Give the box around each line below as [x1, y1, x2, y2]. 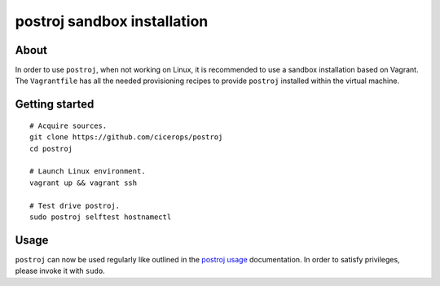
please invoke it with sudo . [15, 266, 105, 276]
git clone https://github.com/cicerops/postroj [29, 133, 223, 142]
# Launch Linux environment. [29, 167, 146, 176]
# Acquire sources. [29, 121, 108, 130]
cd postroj [29, 143, 73, 153]
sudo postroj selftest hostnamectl [29, 212, 172, 222]
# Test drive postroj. [29, 200, 121, 210]
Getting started [15, 98, 95, 112]
